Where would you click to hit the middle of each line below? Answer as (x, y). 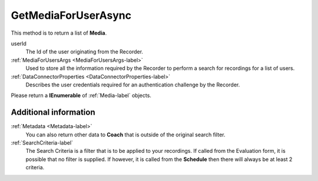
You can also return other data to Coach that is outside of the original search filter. (126, 135)
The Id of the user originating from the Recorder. (85, 52)
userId (19, 43)
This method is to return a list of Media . (59, 33)
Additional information (53, 113)
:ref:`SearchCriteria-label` (42, 143)
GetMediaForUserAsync (71, 15)
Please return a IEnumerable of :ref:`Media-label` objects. (81, 95)
